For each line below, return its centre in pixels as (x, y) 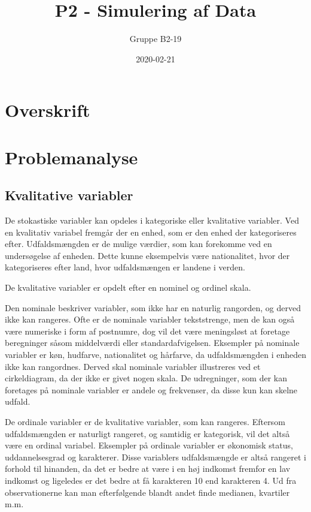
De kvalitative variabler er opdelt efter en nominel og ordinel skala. (128, 287)
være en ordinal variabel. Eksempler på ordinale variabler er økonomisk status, (149, 445)
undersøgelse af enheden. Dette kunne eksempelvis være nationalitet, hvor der (147, 255)
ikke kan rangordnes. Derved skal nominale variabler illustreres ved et (133, 366)
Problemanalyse (71, 157)
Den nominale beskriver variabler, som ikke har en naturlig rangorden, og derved (153, 307)
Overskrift (48, 110)
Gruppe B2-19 (155, 39)
